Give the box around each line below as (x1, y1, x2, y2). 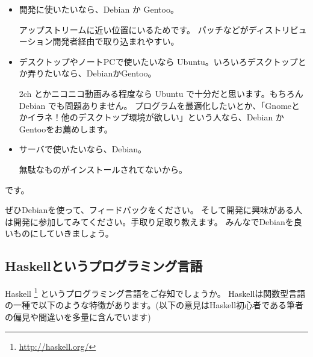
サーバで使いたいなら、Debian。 (19, 143, 147, 155)
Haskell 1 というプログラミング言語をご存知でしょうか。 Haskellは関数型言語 (5, 285, 306, 299)
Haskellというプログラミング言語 (5, 256, 203, 275)
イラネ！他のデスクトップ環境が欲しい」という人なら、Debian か (27, 111, 284, 123)
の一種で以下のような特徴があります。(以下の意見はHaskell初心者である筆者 (5, 299, 303, 311)
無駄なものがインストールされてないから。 (19, 163, 188, 175)
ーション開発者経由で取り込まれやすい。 (19, 35, 179, 48)
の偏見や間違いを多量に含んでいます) (5, 310, 151, 323)
